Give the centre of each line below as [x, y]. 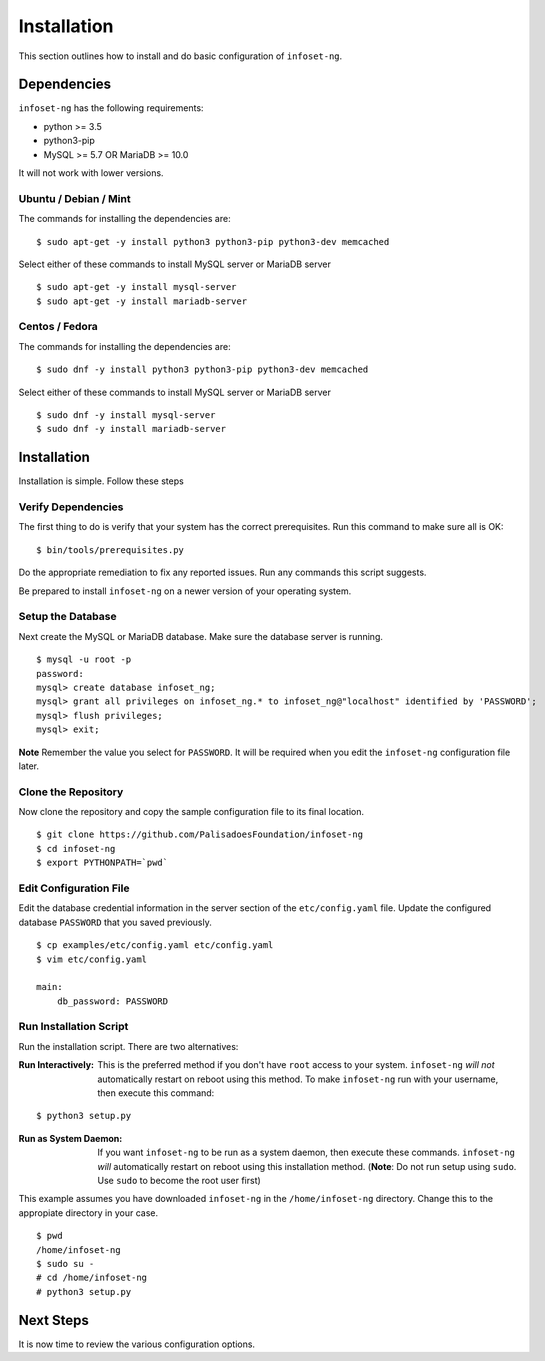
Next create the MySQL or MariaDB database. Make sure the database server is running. [201, 636]
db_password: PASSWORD [112, 1001]
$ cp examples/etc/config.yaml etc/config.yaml [155, 945]
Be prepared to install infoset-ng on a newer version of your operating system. [185, 591]
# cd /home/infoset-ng [92, 1278]
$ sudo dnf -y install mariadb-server [131, 429]
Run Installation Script [73, 1027]
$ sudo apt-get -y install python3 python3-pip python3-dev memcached [213, 241]
